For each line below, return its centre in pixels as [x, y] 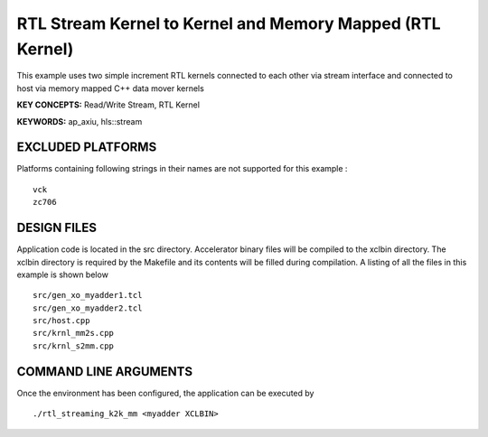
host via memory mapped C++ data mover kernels [111, 88]
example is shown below [62, 274]
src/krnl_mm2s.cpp [74, 333]
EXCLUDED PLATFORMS [87, 148]
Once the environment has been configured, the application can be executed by [165, 393]
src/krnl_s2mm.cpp [74, 346]
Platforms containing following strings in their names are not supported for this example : [182, 169]
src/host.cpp [61, 321]
